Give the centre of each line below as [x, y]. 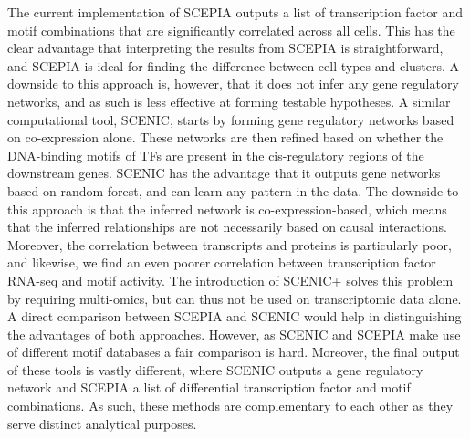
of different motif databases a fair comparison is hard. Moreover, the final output [234, 352]
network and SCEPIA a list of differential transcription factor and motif [209, 387]
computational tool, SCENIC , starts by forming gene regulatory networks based [231, 119]
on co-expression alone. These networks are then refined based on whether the [225, 137]
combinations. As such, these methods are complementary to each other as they [230, 406]
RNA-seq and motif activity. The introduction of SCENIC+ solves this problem [230, 280]
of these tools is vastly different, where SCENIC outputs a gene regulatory [215, 369]
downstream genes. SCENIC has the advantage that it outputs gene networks [224, 173]
